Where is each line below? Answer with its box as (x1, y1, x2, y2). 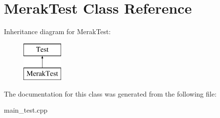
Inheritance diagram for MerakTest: (4, 26, 111, 37)
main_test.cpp (4, 105, 48, 115)
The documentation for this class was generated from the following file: (4, 88, 217, 98)
